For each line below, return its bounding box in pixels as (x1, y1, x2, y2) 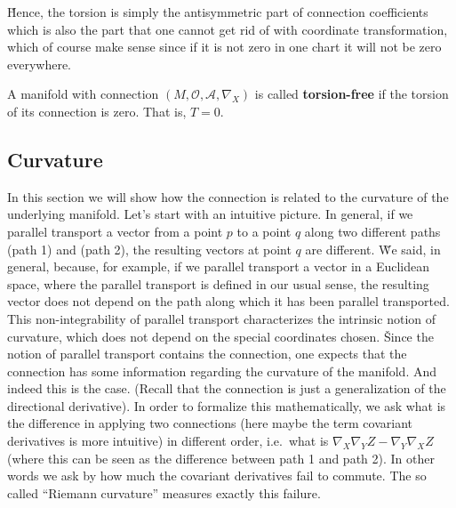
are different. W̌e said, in (305, 239, 441, 258)
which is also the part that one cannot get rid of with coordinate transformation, (7, 20, 448, 38)
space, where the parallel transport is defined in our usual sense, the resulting (7, 274, 429, 293)
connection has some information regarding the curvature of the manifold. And (7, 361, 436, 380)
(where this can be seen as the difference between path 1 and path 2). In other (7, 448, 435, 467)
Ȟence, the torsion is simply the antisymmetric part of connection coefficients (7, 3, 428, 20)
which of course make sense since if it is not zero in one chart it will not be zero (7, 37, 442, 56)
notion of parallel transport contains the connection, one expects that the (7, 344, 407, 363)
